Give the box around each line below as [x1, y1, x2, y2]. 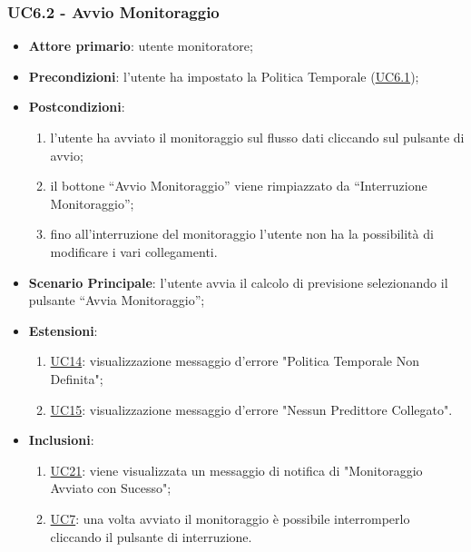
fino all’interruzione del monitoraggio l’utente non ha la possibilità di [50, 224, 434, 243]
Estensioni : [28, 320, 98, 340]
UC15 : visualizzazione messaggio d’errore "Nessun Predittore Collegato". [50, 399, 453, 419]
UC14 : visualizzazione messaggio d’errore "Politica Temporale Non [50, 351, 419, 370]
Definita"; [50, 369, 103, 388]
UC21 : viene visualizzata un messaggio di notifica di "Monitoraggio [50, 460, 423, 479]
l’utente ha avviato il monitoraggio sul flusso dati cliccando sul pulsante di [50, 128, 465, 146]
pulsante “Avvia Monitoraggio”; [28, 291, 205, 310]
